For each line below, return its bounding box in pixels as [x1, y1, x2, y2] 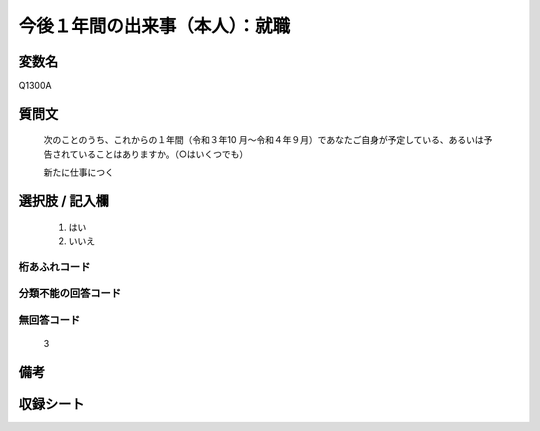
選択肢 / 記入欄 [18, 193, 110, 210]
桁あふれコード [18, 260, 91, 274]
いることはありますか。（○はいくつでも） [78, 148, 249, 160]
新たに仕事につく [43, 166, 114, 179]
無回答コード [18, 313, 81, 327]
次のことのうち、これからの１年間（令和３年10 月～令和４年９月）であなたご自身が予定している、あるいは [43, 134, 484, 146]
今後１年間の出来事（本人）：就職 [18, 15, 291, 37]
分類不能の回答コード [18, 286, 122, 300]
